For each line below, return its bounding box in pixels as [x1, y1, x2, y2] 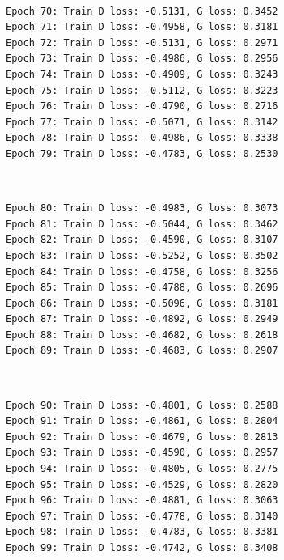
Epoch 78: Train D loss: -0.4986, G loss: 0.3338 [6, 132, 278, 144]
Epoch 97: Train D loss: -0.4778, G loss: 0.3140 [6, 510, 278, 522]
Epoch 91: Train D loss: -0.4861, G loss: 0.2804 [6, 415, 278, 427]
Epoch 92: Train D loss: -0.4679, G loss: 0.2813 [6, 431, 278, 443]
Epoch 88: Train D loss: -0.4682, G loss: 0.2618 [6, 329, 278, 341]
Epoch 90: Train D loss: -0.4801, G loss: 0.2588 [6, 399, 278, 411]
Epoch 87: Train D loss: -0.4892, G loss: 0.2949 [6, 313, 278, 325]
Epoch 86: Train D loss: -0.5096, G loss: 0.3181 [6, 297, 278, 309]
